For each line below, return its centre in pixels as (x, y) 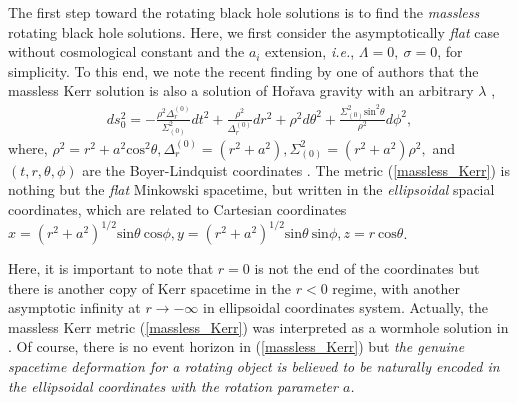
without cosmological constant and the (126, 51)
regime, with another (396, 287)
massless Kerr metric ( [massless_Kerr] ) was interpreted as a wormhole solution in (258, 326)
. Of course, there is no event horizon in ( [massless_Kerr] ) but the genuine (236, 346)
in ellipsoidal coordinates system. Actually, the (346, 307)
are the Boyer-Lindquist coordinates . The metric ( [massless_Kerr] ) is (296, 169)
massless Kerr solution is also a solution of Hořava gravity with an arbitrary (241, 90)
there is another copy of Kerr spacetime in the (150, 287)
